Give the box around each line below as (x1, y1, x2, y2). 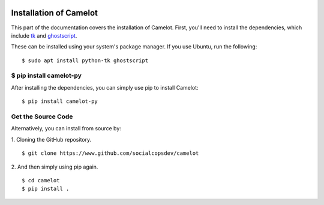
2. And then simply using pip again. (11, 163, 98, 170)
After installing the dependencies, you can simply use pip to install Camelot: (11, 84, 199, 91)
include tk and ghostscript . (11, 32, 77, 39)
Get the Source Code (11, 112, 73, 121)
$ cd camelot (22, 177, 60, 183)
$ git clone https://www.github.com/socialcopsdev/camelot (22, 150, 199, 157)
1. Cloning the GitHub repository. (11, 136, 92, 143)
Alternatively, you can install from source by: (11, 125, 121, 132)
